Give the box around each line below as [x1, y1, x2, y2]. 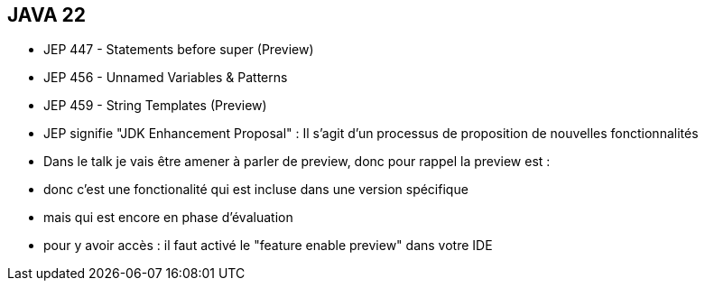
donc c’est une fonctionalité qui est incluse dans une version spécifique [43, 181, 468, 198]
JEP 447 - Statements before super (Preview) [43, 42, 314, 58]
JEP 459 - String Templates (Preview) [43, 98, 267, 114]
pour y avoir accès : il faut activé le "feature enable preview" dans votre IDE [43, 237, 493, 254]
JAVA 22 [7, 4, 87, 26]
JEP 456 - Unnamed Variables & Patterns [43, 70, 288, 86]
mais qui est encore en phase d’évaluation [43, 209, 293, 226]
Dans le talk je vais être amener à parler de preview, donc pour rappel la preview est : [43, 153, 551, 170]
